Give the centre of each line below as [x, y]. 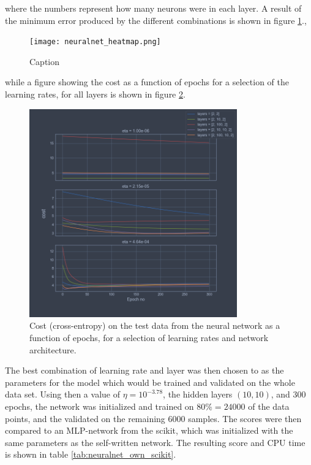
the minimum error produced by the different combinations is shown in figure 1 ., [156, 20]
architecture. [53, 349]
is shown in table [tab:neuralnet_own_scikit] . [91, 454]
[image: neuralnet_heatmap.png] [95, 42]
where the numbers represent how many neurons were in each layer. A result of [153, 8]
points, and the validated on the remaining [85, 418]
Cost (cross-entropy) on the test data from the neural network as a [155, 325]
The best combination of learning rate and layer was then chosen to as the [144, 370]
